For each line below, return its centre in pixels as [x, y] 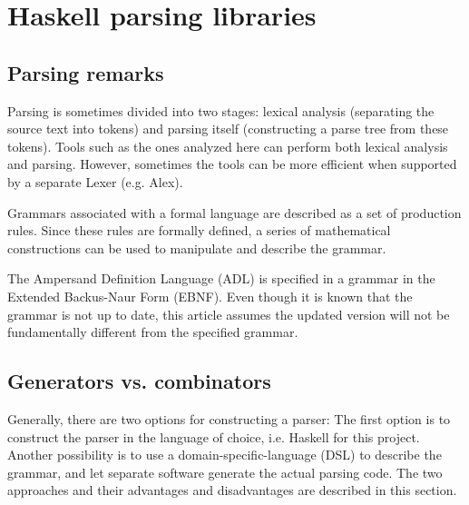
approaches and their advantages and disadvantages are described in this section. [232, 490]
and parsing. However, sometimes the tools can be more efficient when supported [232, 164]
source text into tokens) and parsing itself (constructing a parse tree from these [228, 129]
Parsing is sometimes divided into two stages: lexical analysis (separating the [221, 110]
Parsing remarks [86, 72]
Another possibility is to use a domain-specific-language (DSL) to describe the [225, 455]
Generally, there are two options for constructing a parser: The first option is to [229, 418]
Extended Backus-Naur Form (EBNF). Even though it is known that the [210, 296]
